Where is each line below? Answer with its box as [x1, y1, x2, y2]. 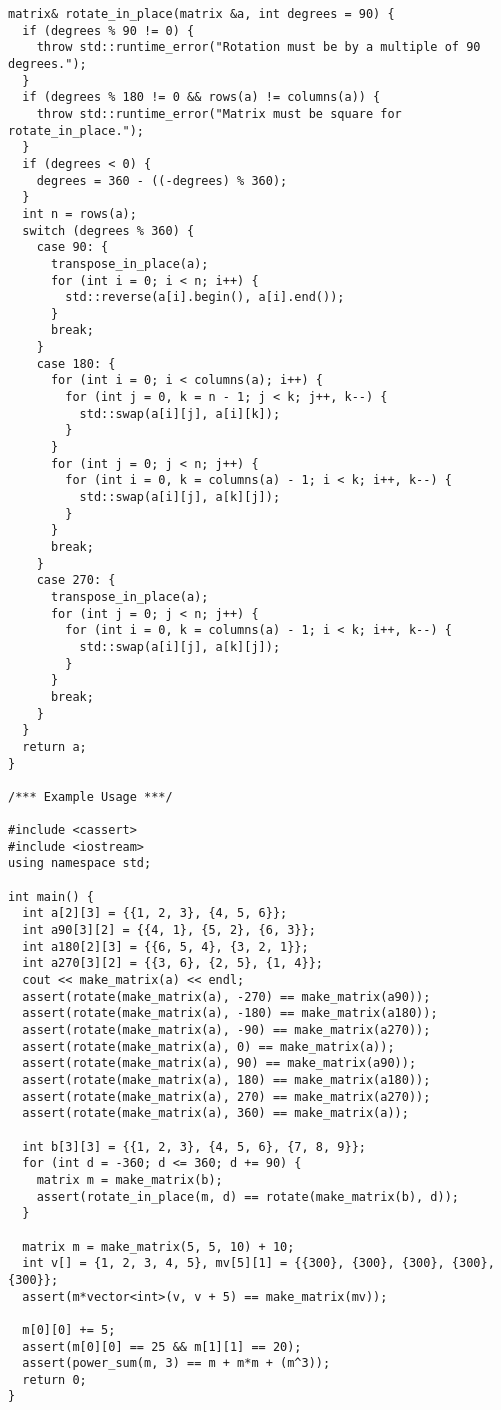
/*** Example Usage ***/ [8, 789, 173, 804]
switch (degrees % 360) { [22, 223, 195, 238]
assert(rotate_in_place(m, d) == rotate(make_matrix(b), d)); [36, 1189, 460, 1204]
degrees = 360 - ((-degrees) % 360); [36, 173, 288, 188]
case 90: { [36, 240, 109, 255]
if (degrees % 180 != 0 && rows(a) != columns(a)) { [22, 90, 381, 105]
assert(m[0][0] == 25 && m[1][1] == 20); [22, 1339, 302, 1354]
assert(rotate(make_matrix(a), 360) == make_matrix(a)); [22, 1106, 409, 1121]
